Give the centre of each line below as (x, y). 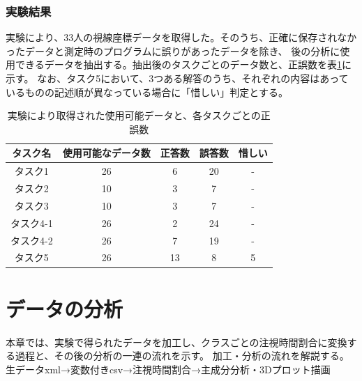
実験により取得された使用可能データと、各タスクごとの (134, 115)
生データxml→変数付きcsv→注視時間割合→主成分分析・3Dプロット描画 (168, 369)
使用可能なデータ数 (106, 153)
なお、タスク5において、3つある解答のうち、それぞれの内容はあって (193, 78)
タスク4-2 (32, 240)
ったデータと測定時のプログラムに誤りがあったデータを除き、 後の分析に (173, 50)
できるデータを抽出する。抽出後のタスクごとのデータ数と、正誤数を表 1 (179, 64)
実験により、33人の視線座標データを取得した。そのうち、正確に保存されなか (181, 37)
